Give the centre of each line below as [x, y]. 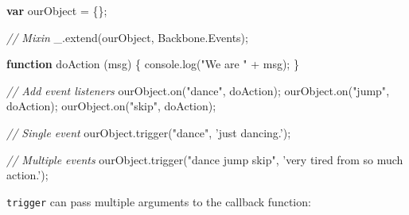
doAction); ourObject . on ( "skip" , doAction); [111, 106]
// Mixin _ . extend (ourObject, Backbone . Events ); [127, 37]
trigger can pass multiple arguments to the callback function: [159, 201]
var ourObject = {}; [57, 10]
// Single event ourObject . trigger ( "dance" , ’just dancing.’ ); [149, 132]
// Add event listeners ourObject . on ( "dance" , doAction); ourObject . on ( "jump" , [198, 90]
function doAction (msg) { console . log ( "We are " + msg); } [153, 64]
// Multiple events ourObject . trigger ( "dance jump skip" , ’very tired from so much [205, 159]
